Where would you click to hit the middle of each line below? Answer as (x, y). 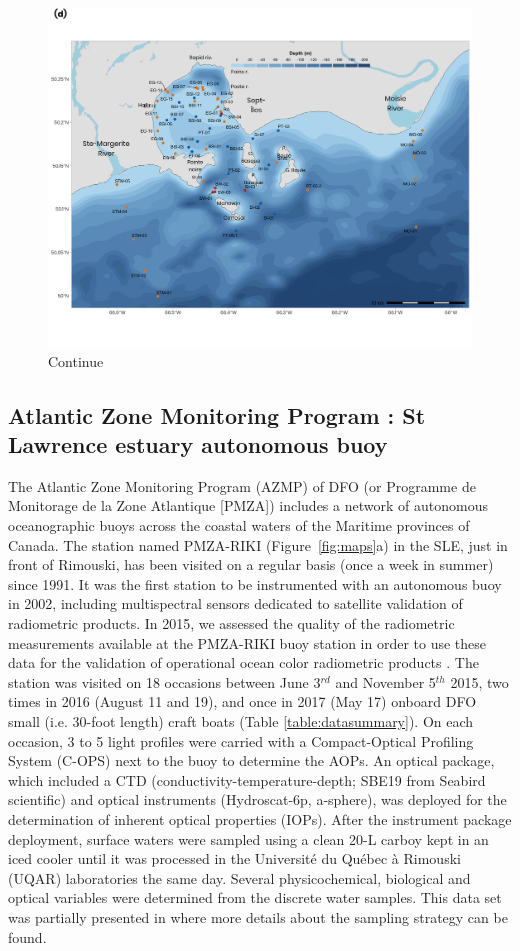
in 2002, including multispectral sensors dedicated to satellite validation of (235, 603)
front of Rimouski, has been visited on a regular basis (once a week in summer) (251, 564)
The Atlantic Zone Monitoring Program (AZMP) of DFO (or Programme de (242, 485)
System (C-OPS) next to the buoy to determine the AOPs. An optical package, (251, 760)
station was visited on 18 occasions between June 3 (164, 681)
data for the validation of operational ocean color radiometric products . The (243, 662)
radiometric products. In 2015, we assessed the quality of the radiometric (231, 623)
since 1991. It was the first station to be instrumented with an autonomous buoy (255, 583)
